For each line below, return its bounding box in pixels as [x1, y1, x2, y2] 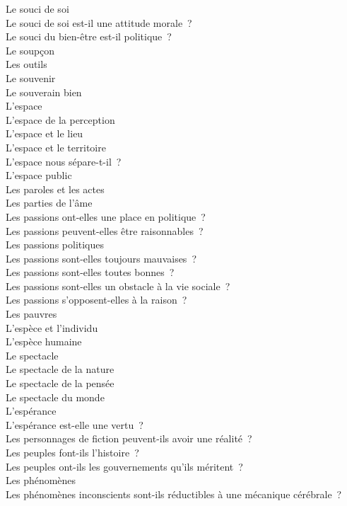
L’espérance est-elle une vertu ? [6, 417, 143, 432]
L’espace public [6, 168, 72, 183]
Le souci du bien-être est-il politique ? [6, 29, 172, 44]
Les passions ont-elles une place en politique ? [6, 209, 206, 224]
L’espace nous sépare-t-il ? [6, 154, 122, 168]
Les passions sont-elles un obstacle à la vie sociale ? [6, 278, 230, 293]
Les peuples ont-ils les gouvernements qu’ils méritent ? [6, 459, 243, 473]
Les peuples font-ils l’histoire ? [6, 445, 139, 459]
